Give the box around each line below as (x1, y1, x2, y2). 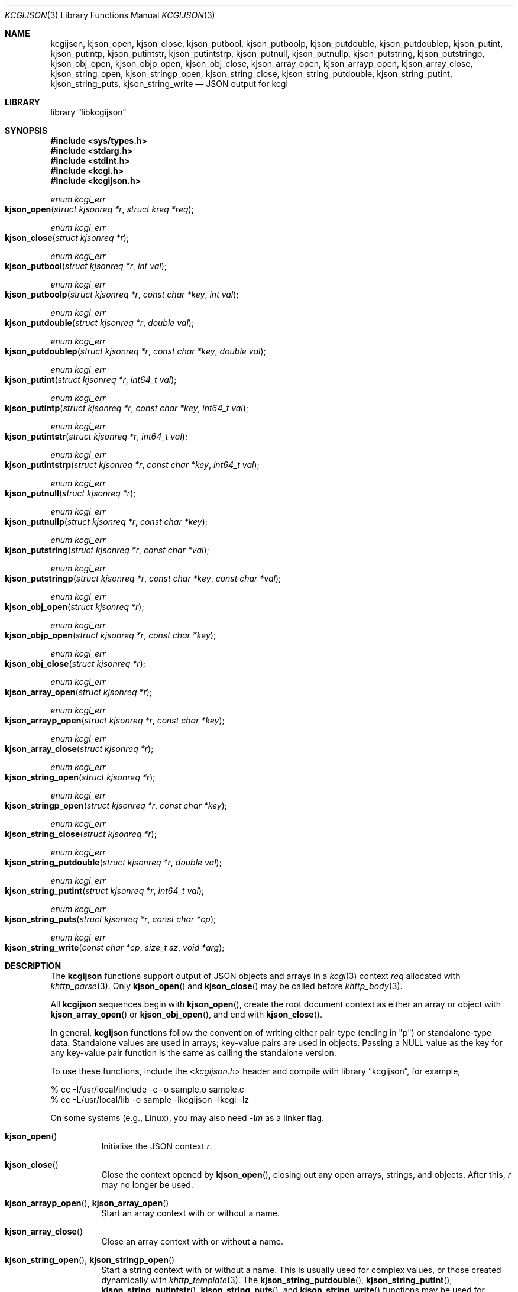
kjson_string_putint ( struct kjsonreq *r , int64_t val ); (5, 886, 205, 896)
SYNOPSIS (5, 125, 48, 135)
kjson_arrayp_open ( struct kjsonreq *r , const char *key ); (5, 715, 225, 725)
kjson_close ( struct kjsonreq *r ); (5, 232, 129, 243)
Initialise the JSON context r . (101, 1141, 212, 1151)
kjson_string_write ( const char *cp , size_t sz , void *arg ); (5, 942, 225, 952)
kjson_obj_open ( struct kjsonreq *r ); (5, 602, 144, 612)
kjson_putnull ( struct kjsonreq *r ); (5, 488, 136, 498)
